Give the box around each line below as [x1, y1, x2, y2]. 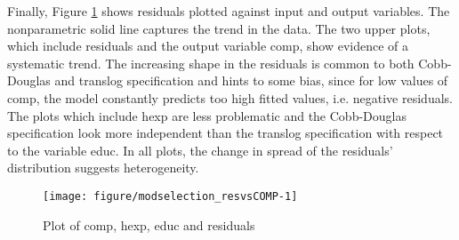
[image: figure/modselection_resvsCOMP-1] [43, 189, 298, 203]
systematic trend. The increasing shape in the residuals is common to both [7, 53, 415, 72]
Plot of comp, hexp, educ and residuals [43, 215, 255, 234]
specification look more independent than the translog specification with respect [7, 124, 444, 142]
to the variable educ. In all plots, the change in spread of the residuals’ [7, 140, 393, 159]
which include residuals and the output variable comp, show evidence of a [7, 36, 409, 55]
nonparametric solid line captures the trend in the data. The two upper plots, [7, 19, 431, 37]
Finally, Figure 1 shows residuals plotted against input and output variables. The [7, 2, 450, 20]
